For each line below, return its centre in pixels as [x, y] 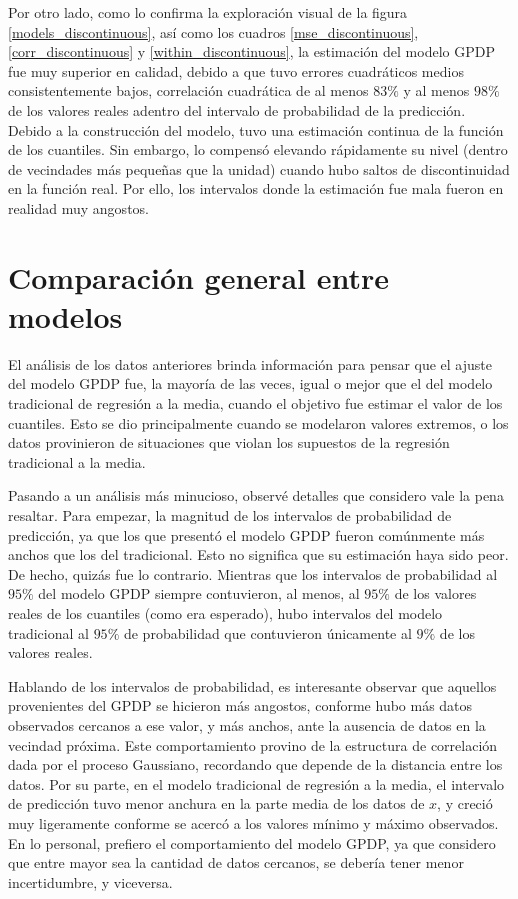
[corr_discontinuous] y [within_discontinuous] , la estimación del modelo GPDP [251, 51]
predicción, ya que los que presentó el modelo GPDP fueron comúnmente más [246, 534]
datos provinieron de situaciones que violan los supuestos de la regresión [229, 442]
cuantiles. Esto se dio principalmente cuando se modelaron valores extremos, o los [258, 422]
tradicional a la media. [77, 461]
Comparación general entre [198, 276]
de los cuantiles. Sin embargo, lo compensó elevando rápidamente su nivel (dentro [258, 149]
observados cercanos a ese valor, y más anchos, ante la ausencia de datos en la [247, 724]
